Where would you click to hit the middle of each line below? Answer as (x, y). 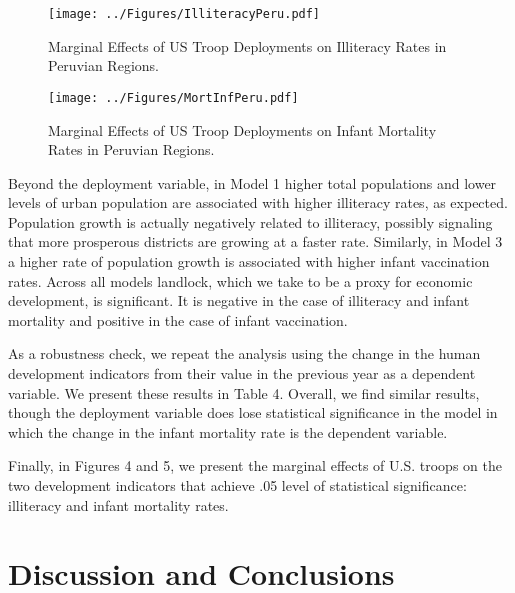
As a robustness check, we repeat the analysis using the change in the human (244, 353)
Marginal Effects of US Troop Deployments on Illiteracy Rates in (247, 45)
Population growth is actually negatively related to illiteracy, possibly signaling (250, 221)
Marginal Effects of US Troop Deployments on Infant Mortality (242, 129)
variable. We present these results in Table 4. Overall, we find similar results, (244, 392)
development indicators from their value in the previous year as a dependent (242, 373)
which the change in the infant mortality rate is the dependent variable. (228, 431)
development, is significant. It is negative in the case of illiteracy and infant (239, 300)
